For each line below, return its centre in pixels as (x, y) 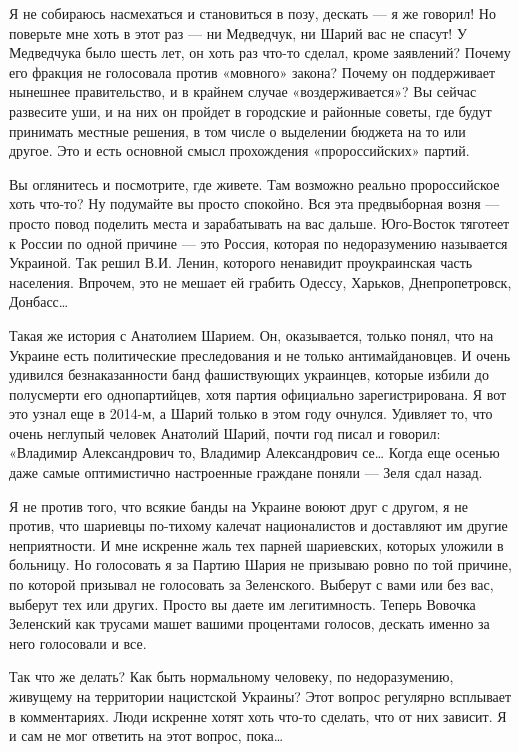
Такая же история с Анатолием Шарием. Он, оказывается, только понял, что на (251, 334)
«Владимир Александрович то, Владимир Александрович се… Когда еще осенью (254, 452)
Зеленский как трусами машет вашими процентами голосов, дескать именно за (249, 623)
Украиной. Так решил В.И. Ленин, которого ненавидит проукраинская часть (241, 262)
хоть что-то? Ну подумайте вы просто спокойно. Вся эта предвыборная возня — (254, 203)
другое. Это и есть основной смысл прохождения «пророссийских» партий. (239, 150)
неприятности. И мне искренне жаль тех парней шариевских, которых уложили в (256, 544)
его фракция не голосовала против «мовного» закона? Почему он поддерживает (252, 71)
